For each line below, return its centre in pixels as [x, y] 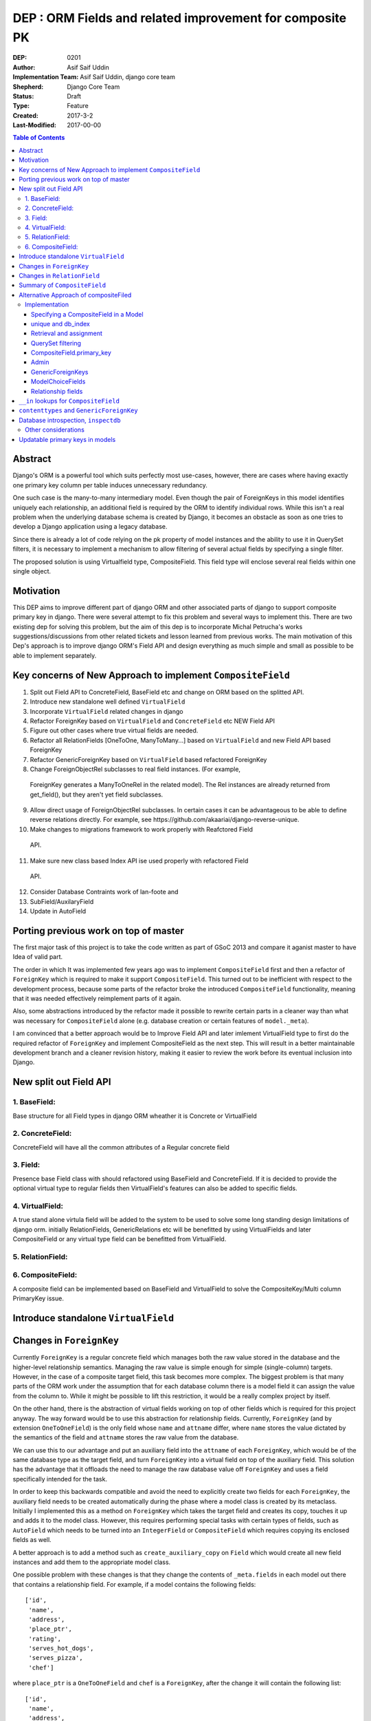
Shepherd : [28, 87]
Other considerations [55, 430]
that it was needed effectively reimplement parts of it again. [97, 999]
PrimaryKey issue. [38, 1298]
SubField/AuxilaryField [62, 901]
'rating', [45, 1639]
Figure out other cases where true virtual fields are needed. [114, 730]
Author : [24, 67]
